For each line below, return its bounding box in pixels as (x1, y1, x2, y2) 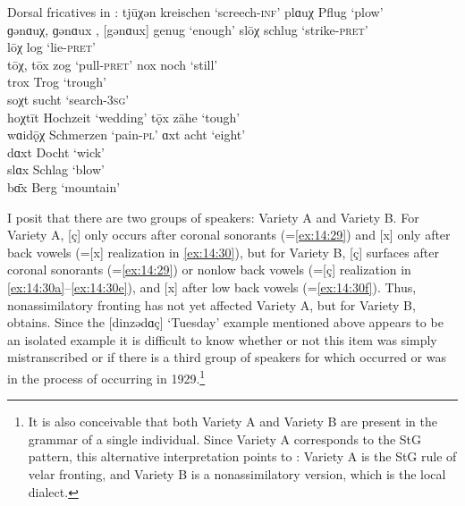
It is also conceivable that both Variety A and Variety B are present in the (28, 412, 437, 431)
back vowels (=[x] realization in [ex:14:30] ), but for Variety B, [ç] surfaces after (7, 242, 439, 261)
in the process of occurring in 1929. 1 (7, 366, 206, 387)
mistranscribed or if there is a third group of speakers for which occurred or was (7, 348, 446, 367)
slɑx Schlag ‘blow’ (7, 160, 105, 179)
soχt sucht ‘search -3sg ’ (7, 89, 130, 108)
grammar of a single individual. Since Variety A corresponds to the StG (28, 429, 422, 448)
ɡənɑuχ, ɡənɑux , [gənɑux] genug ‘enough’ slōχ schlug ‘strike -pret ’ (7, 20, 368, 38)
